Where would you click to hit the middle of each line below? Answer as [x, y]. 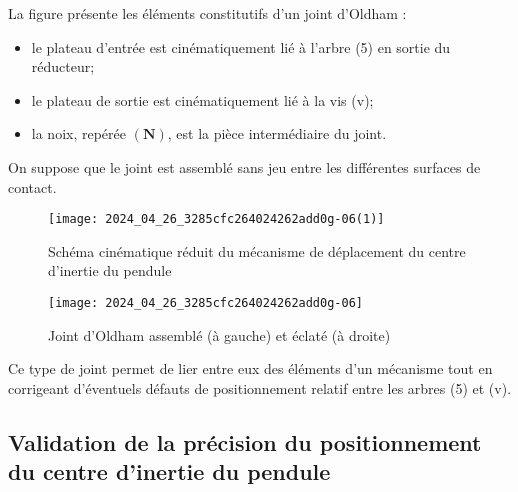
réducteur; [63, 66]
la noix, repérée [78, 133]
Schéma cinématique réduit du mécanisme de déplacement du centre [257, 250]
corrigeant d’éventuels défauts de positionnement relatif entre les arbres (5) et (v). [260, 387]
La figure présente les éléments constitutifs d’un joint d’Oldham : [207, 13]
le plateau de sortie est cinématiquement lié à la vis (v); [202, 99]
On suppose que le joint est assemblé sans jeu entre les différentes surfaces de [244, 166]
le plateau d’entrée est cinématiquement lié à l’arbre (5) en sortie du [241, 46]
